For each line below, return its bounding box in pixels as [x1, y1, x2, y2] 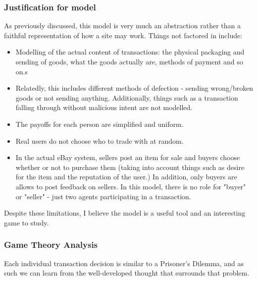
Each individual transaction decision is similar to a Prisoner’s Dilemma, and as [4, 258, 244, 268]
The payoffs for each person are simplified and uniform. [15, 118, 184, 129]
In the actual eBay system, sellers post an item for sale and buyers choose [15, 152, 240, 163]
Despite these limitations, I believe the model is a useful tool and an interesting [4, 208, 246, 218]
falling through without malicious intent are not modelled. [15, 102, 193, 112]
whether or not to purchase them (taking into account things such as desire [15, 162, 245, 172]
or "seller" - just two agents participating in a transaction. [15, 191, 191, 201]
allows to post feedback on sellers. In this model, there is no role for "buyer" [15, 181, 246, 191]
